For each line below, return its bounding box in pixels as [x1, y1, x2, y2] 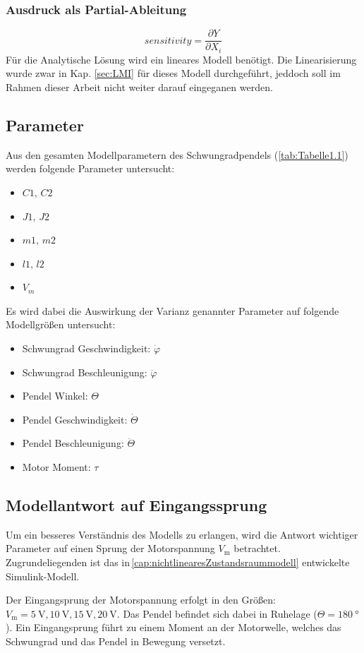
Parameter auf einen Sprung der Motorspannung [6, 541, 215, 556]
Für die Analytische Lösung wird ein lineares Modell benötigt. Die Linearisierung [6, 52, 357, 66]
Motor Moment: [22, 460, 91, 474]
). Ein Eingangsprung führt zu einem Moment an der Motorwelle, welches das [6, 620, 341, 635]
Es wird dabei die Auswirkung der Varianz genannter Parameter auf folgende [6, 303, 339, 318]
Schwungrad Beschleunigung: [22, 364, 147, 379]
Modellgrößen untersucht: [6, 317, 116, 332]
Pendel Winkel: [22, 388, 88, 403]
